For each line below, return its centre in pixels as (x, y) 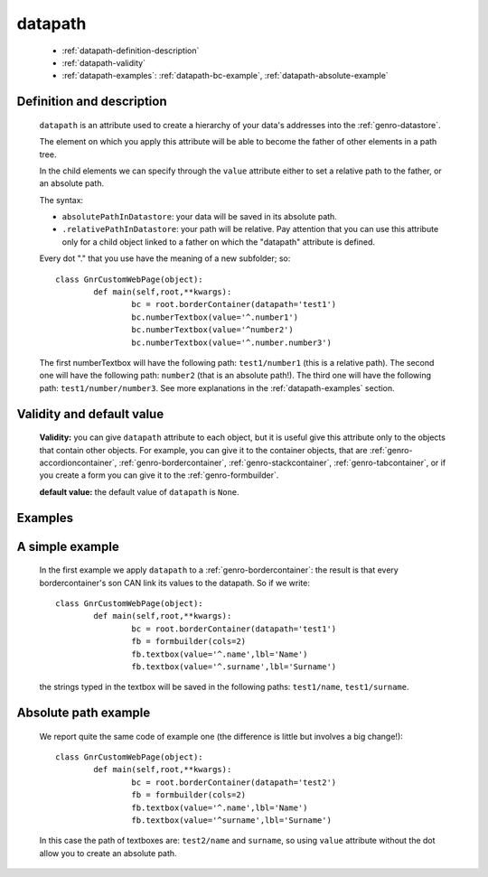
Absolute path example (84, 713)
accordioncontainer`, (78, 462)
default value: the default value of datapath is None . (139, 491)
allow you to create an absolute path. (108, 853)
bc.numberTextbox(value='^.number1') (215, 317)
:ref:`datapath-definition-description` (131, 51)
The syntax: (61, 200)
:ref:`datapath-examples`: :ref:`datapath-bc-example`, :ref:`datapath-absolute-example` (225, 76)
